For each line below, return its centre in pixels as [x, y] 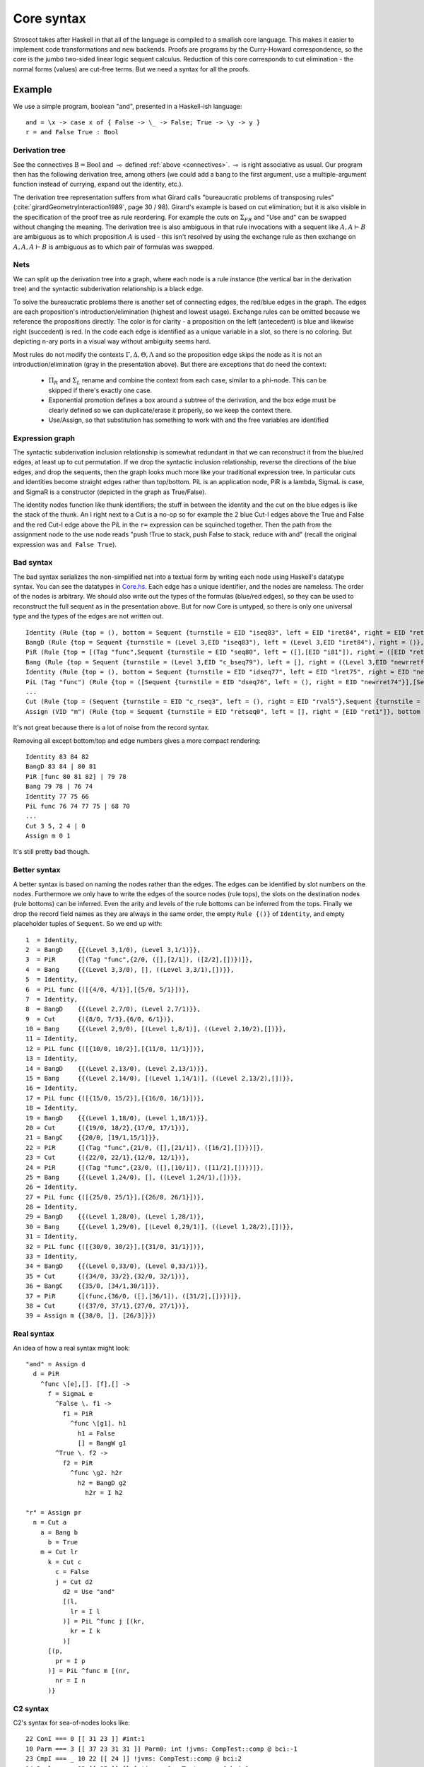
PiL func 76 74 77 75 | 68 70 [78, 806]
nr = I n [70, 1681]
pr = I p [70, 1661]
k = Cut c [65, 1562]
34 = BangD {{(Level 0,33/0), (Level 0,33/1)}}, [117, 1266]
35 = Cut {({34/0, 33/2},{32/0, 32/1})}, [108, 1276]
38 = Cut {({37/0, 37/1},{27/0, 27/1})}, [108, 1306]
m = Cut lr [59, 1552]
